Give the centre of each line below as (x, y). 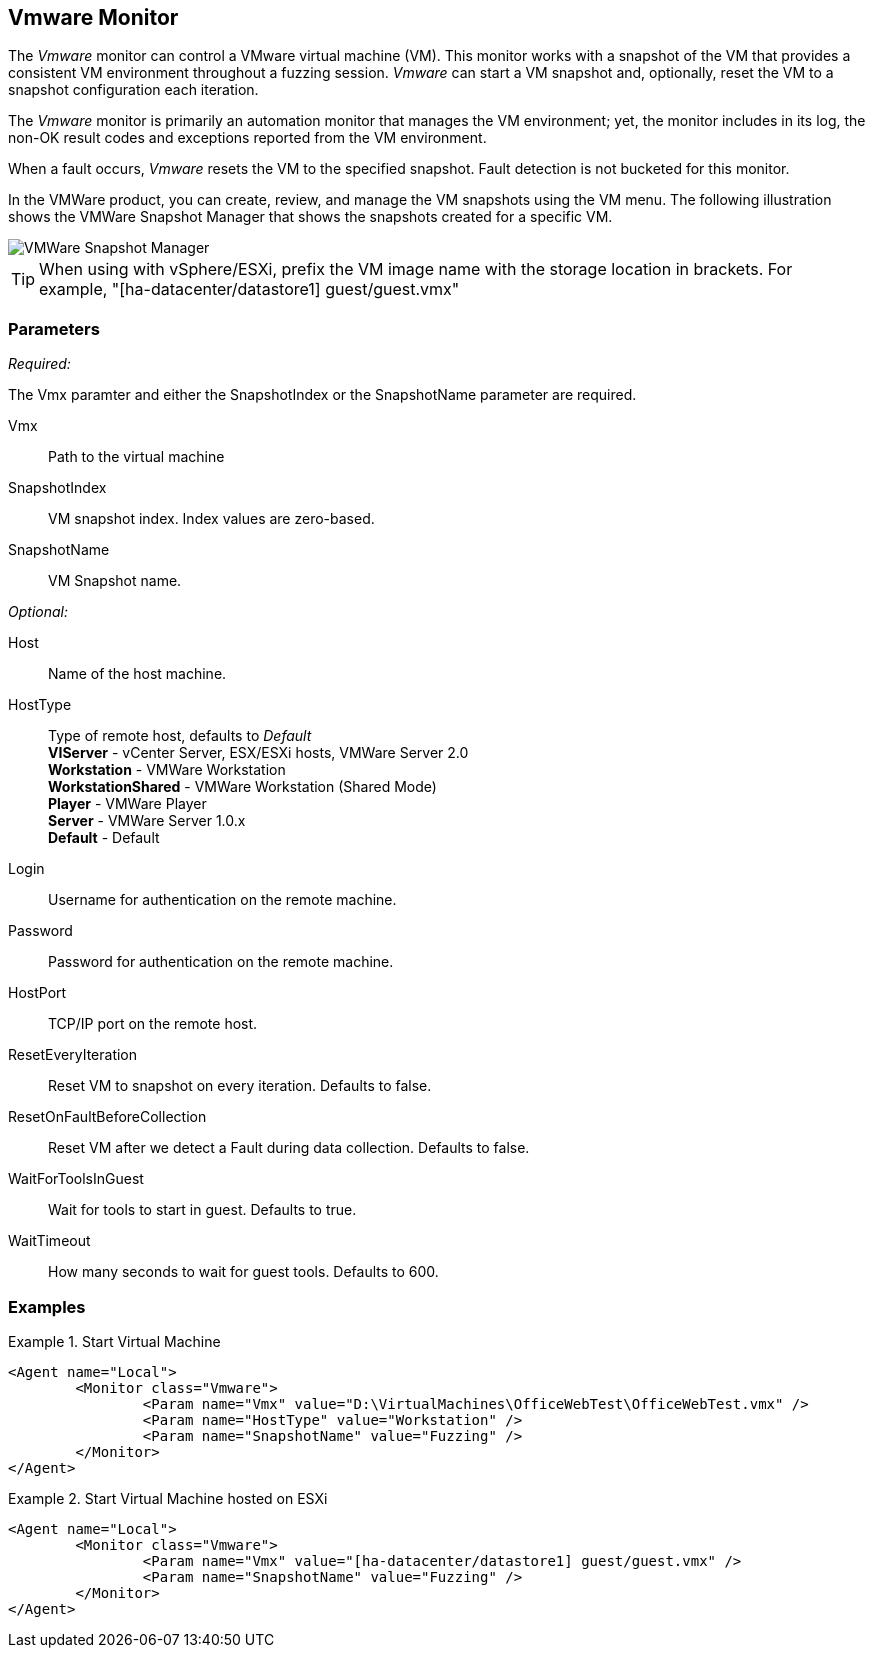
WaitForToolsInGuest (76, 1179)
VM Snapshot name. (115, 581)
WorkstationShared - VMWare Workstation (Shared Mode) (242, 787)
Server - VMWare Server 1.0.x (147, 821)
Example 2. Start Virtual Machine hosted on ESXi (168, 1498)
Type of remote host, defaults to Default (180, 736)
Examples (47, 1306)
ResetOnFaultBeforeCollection (107, 1117)
